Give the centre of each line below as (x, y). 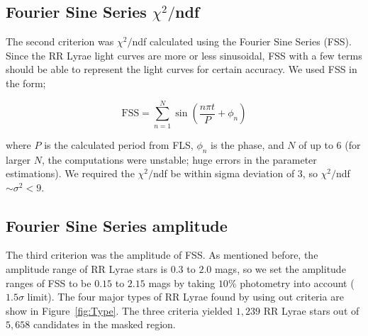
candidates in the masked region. (104, 324)
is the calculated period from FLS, (119, 144)
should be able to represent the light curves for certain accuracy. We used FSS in (182, 69)
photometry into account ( (297, 282)
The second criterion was (60, 41)
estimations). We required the (70, 173)
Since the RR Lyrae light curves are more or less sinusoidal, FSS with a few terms (184, 55)
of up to (316, 144)
